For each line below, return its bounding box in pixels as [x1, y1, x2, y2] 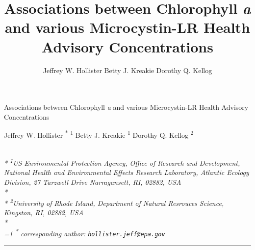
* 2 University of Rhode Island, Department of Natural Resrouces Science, [4, 197, 224, 208]
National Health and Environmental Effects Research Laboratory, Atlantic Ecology [4, 167, 249, 177]
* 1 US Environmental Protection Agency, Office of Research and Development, [4, 156, 240, 168]
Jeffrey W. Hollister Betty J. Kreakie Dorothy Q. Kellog [43, 65, 212, 75]
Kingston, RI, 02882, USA [4, 207, 84, 218]
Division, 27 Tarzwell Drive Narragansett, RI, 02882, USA [4, 176, 181, 187]
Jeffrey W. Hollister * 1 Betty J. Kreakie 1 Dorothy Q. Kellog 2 [4, 128, 194, 140]
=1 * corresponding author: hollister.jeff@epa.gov [4, 227, 165, 239]
